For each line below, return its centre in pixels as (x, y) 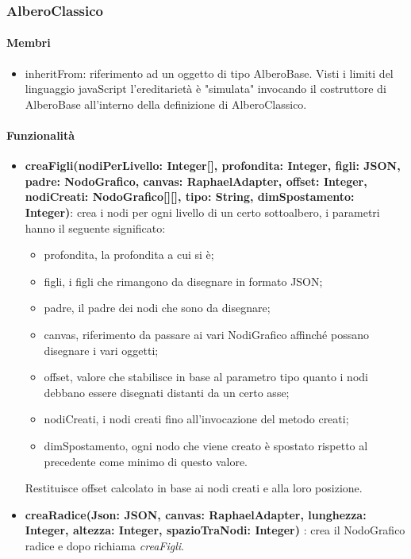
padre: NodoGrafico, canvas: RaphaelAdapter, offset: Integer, (196, 181)
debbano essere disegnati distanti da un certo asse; (167, 392)
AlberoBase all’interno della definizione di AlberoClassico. (166, 104)
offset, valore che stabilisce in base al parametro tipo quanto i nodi (206, 377)
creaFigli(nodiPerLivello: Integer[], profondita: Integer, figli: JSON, (213, 166)
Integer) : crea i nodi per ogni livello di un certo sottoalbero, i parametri (202, 212)
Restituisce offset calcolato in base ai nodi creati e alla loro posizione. (194, 488)
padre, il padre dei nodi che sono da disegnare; (157, 308)
